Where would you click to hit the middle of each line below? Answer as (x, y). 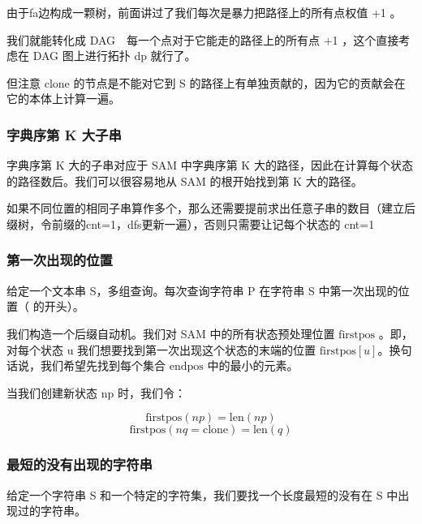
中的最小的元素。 (253, 365)
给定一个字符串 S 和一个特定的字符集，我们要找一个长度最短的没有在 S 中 (202, 494)
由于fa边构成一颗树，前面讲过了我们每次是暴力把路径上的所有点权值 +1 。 (204, 12)
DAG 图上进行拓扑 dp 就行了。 (114, 56)
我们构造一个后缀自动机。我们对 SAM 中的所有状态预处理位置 (171, 333)
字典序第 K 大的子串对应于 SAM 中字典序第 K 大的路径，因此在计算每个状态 (210, 165)
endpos (186, 367)
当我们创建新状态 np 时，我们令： (96, 392)
